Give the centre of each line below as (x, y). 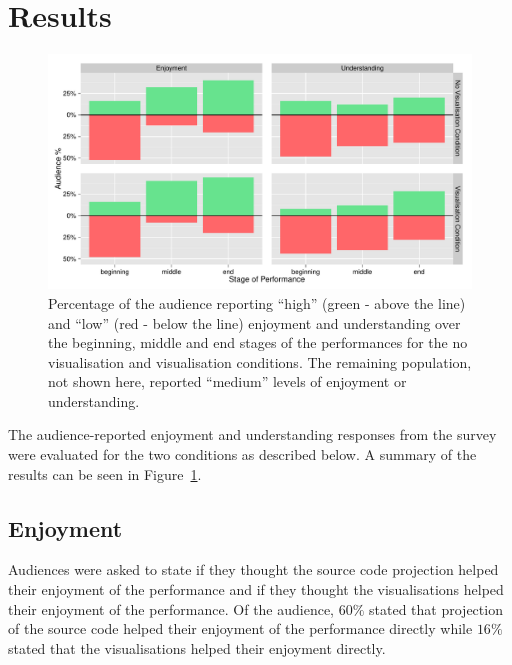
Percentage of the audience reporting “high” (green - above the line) (257, 302)
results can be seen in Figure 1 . (105, 473)
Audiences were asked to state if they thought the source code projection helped (253, 569)
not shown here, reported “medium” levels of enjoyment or (227, 381)
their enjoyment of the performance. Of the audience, (171, 608)
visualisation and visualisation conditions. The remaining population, (260, 361)
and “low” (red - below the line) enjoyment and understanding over (254, 322)
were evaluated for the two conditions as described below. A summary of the (242, 454)
